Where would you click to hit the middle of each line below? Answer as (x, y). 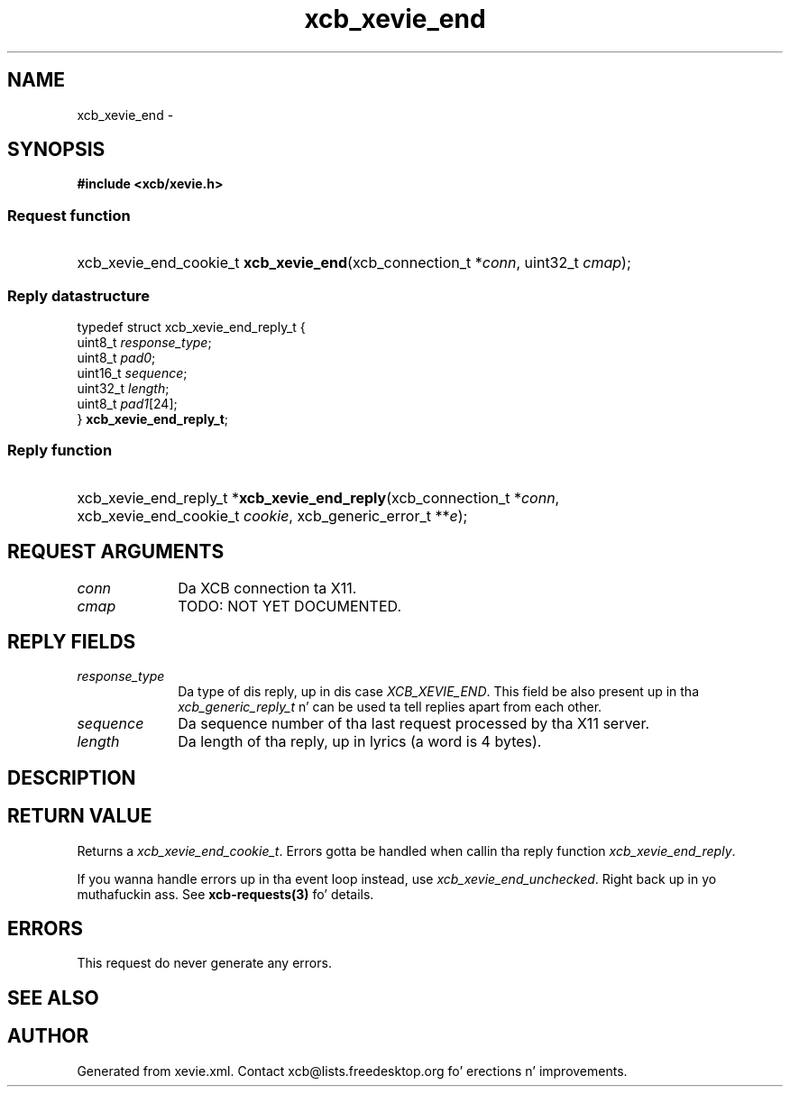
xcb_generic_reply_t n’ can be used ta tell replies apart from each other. (390, 707)
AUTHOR (48, 1036)
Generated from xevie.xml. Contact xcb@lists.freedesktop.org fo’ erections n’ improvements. (352, 1071)
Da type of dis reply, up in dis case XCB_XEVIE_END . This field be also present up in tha (438, 692)
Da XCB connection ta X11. (267, 588)
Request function (69, 215)
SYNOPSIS (56, 150)
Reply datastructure (79, 295)
